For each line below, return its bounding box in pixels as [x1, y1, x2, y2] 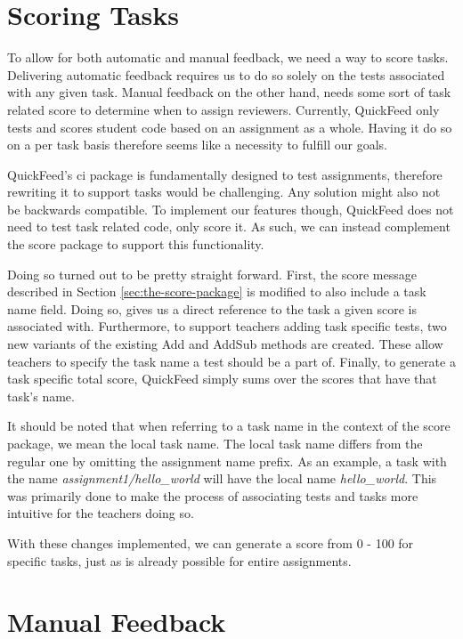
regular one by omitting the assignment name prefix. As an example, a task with [7, 451, 447, 470]
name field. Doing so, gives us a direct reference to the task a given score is [7, 299, 418, 318]
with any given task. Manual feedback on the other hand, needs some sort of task [7, 83, 451, 101]
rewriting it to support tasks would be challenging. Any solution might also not [7, 182, 441, 201]
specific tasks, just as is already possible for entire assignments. [7, 551, 352, 570]
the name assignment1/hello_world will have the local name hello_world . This [7, 469, 437, 488]
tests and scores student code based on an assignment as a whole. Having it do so [7, 117, 452, 136]
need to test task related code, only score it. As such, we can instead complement [7, 217, 451, 236]
